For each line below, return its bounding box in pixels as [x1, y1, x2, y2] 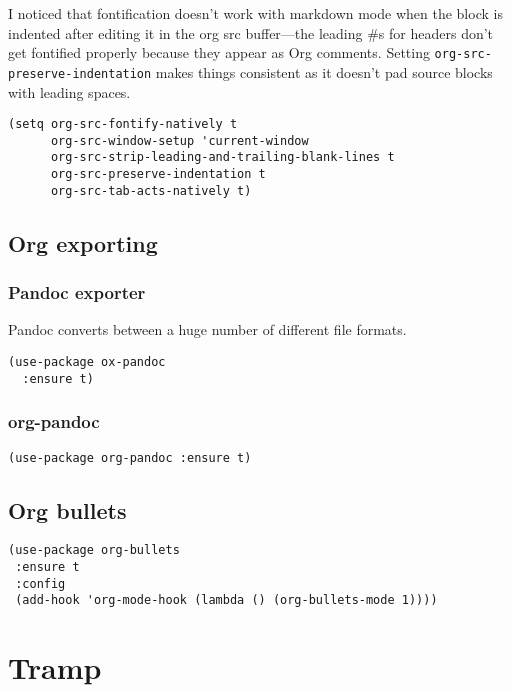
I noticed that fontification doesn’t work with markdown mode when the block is [8, 3, 503, 23]
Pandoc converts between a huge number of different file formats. [8, 319, 407, 340]
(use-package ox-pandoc [8, 354, 166, 369]
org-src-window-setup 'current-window [50, 133, 309, 148]
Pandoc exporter [8, 280, 146, 305]
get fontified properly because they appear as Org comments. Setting [8, 42, 430, 63]
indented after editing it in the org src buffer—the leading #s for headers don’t [8, 22, 494, 43]
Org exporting [8, 227, 158, 258]
